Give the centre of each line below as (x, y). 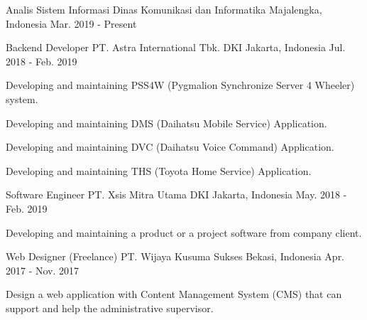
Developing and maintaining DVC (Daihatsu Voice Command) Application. (170, 147)
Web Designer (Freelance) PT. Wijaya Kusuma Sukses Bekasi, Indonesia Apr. (175, 256)
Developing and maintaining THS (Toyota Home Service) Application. (159, 170)
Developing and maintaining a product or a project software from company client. (184, 232)
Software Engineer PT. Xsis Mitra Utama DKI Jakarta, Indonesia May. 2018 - (176, 194)
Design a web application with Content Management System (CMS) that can (174, 294)
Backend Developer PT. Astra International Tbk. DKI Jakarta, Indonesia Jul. (176, 47)
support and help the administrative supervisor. (110, 308)
